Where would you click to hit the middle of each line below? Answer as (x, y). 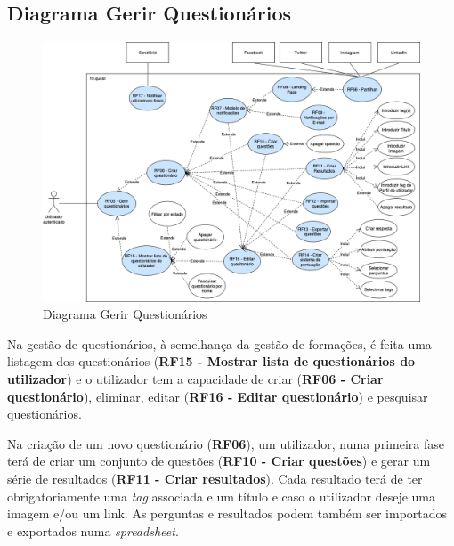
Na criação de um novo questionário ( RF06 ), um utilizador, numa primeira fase (226, 443)
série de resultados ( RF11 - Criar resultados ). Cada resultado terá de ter (215, 479)
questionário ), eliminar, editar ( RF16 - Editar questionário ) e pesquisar (218, 396)
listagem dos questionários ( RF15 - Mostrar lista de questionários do (211, 361)
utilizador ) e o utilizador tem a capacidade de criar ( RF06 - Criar (195, 379)
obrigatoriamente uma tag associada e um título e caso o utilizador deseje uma (222, 496)
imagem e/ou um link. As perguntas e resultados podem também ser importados (227, 513)
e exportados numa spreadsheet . (93, 530)
